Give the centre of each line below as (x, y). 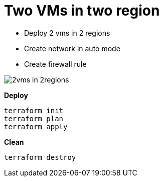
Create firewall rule (55, 64)
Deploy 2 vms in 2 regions (67, 33)
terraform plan (34, 118)
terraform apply (36, 126)
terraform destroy (40, 157)
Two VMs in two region (82, 11)
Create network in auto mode (72, 48)
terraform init (34, 110)
